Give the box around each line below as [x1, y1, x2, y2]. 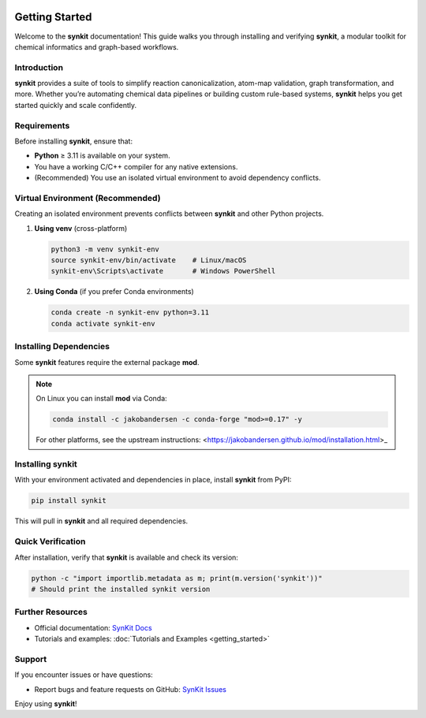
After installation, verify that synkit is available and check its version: [14, 552, 238, 562]
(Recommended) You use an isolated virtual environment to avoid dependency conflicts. [34, 173, 321, 183]
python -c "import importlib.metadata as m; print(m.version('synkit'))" [31, 574, 323, 582]
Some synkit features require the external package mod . [14, 357, 200, 366]
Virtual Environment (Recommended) [14, 192, 161, 203]
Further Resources [14, 607, 88, 618]
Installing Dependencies [14, 341, 110, 352]
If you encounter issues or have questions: [14, 670, 153, 679]
